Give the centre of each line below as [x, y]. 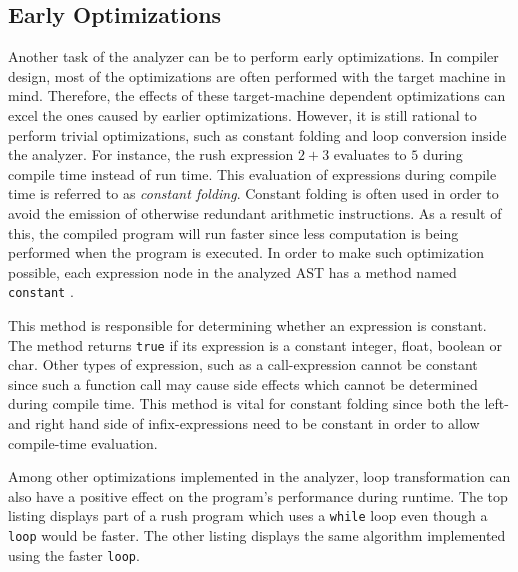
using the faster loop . [74, 554]
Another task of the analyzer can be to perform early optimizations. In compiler [253, 56]
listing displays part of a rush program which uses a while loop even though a [248, 515]
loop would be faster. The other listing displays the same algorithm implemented [257, 535]
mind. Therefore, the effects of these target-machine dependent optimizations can [257, 95]
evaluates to [370, 154]
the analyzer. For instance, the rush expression [151, 154]
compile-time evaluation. [83, 442]
